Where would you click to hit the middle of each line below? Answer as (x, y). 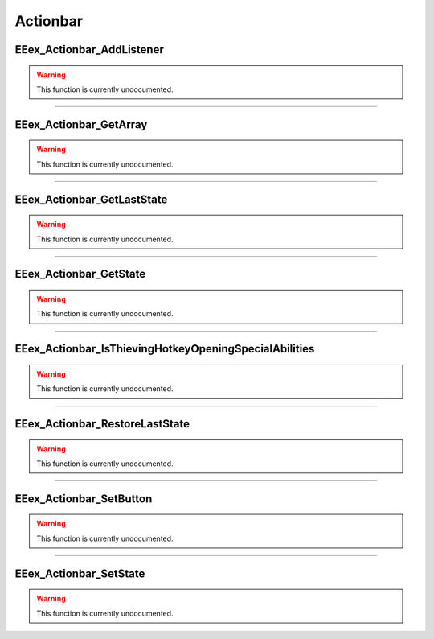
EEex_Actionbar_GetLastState (91, 199)
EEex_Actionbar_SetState (80, 573)
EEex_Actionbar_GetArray (81, 124)
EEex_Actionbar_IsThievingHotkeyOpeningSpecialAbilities (165, 349)
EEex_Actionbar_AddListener (89, 49)
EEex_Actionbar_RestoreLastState (102, 424)
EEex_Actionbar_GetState (80, 274)
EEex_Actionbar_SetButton (84, 499)
